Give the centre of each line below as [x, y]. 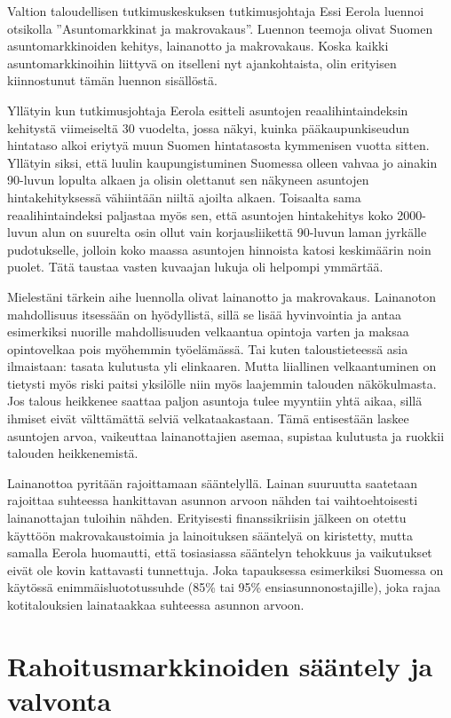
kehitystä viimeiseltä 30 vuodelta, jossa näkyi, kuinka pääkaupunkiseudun [209, 127]
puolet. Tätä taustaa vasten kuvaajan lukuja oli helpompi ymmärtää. [195, 267]
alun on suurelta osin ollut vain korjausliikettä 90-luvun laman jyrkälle [234, 232]
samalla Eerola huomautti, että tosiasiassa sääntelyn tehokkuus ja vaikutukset [220, 552]
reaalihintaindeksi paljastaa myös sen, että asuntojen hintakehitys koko [200, 214]
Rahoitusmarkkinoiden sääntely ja [220, 665]
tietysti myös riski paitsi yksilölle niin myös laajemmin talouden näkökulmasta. [222, 383]
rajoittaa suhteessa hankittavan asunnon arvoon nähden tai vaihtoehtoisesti [213, 500]
